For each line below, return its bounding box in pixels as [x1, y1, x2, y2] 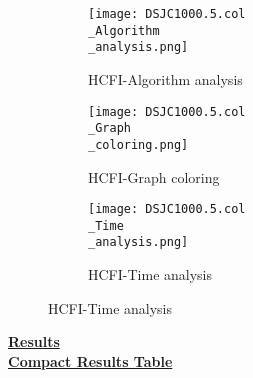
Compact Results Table [8, 350, 173, 371]
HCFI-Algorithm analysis [88, 68, 243, 89]
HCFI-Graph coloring [88, 166, 220, 187]
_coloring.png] [88, 137, 189, 152]
